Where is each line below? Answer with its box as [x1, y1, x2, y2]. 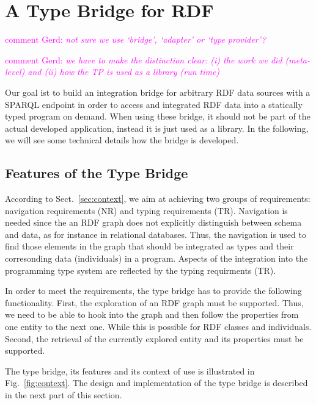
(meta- [285, 53, 310, 66]
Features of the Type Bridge [5, 163, 188, 182]
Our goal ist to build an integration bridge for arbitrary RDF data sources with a [5, 85, 310, 98]
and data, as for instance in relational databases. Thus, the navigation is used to [5, 228, 306, 240]
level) [5, 65, 25, 78]
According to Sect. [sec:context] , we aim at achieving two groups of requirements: [5, 192, 310, 205]
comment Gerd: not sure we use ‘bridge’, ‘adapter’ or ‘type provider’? [5, 33, 266, 46]
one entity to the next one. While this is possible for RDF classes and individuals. [5, 320, 312, 333]
